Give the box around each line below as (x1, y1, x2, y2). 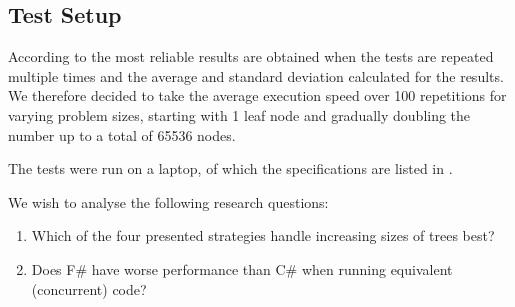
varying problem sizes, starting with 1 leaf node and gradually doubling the (8, 104, 471, 125)
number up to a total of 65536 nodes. (8, 124, 236, 145)
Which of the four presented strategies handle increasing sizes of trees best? (31, 225, 495, 246)
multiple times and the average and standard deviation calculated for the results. (8, 65, 504, 86)
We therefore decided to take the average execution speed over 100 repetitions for (8, 85, 507, 106)
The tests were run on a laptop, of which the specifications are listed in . (8, 158, 453, 179)
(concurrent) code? (31, 278, 147, 299)
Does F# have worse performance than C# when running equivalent (31, 258, 453, 279)
